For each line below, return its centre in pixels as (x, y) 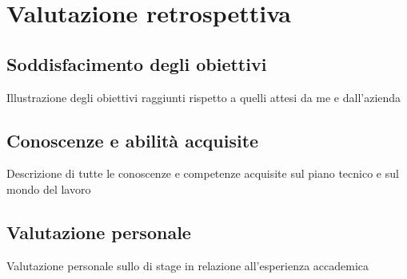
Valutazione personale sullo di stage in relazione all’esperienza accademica (188, 265)
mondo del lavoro (49, 189)
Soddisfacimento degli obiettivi (137, 63)
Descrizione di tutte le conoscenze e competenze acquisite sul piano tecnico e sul (203, 173)
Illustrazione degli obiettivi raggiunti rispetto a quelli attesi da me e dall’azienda (204, 97)
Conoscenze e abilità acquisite (133, 140)
